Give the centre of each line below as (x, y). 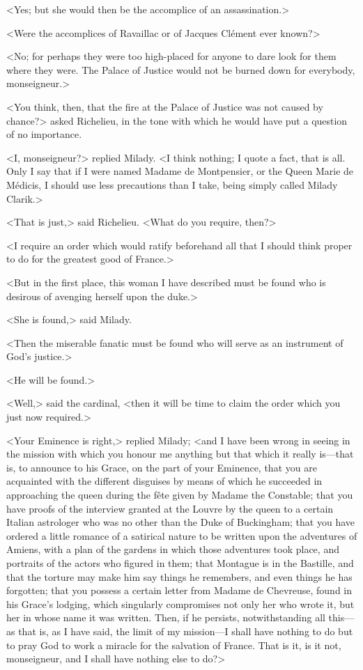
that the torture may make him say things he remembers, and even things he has (179, 576)
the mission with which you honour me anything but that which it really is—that (180, 454)
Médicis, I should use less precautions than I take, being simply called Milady (172, 184)
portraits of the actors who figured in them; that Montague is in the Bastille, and (180, 563)
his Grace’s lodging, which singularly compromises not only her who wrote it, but (180, 603)
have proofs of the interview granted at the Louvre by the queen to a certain (170, 508)
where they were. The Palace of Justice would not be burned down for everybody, (181, 69)
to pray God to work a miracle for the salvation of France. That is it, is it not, (174, 645)
